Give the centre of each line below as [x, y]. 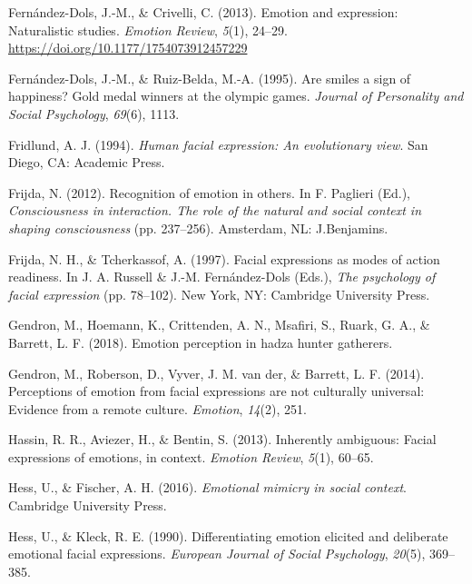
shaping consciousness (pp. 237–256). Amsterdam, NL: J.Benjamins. [198, 228]
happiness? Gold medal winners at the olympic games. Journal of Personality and [236, 96]
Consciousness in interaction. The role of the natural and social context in [215, 210]
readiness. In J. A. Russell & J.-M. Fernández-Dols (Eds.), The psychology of [222, 277]
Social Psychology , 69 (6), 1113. [94, 113]
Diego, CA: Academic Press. [87, 162]
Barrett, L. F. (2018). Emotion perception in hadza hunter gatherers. [201, 342]
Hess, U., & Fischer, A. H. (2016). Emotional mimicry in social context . [207, 487]
